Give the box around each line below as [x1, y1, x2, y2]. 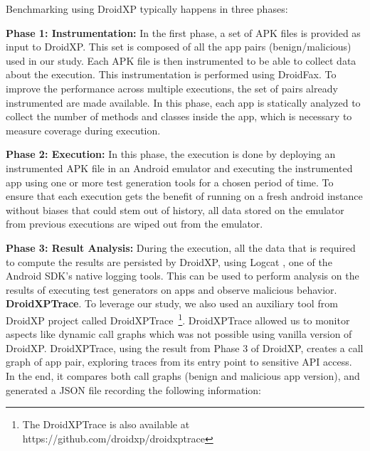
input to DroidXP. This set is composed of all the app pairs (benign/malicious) [6, 39, 351, 54]
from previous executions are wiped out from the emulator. [6, 216, 263, 231]
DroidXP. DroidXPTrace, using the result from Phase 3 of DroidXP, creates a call [6, 340, 364, 355]
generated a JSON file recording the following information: [6, 382, 261, 397]
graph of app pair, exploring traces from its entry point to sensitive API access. [6, 354, 352, 369]
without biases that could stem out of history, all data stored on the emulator [6, 202, 344, 217]
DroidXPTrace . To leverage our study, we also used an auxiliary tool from [6, 296, 338, 311]
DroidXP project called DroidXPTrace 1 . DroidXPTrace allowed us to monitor [6, 310, 350, 327]
